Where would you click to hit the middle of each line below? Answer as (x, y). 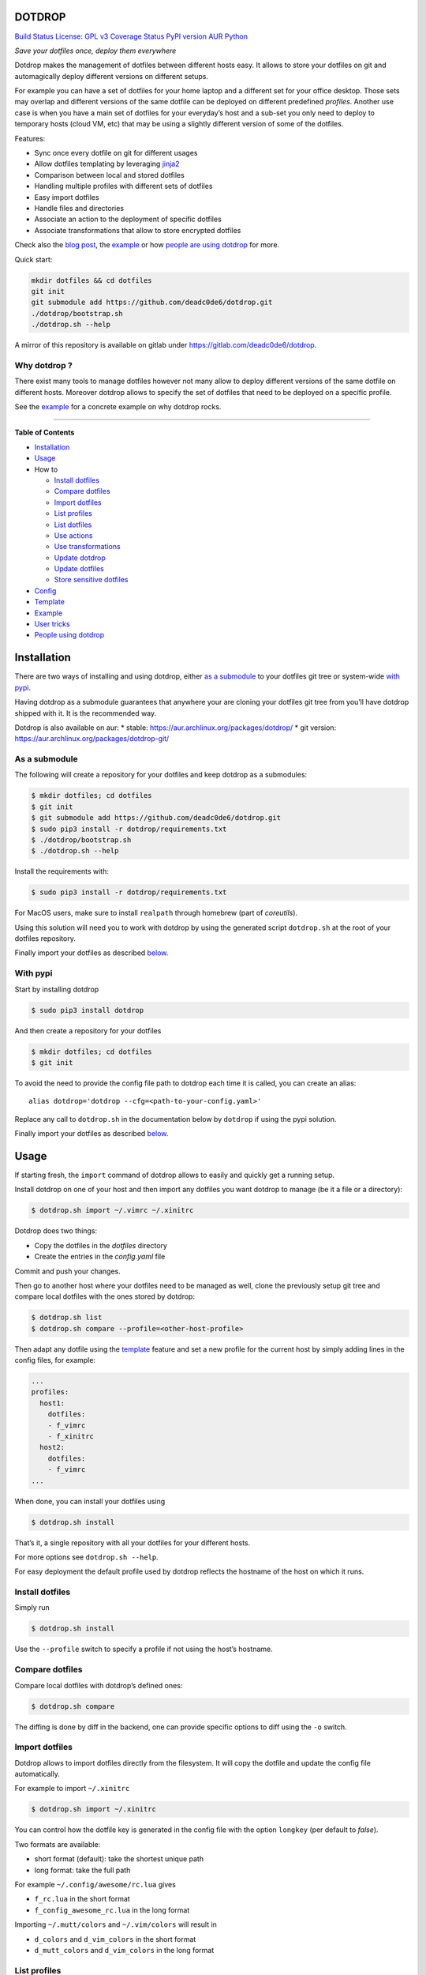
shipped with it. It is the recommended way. (86, 713)
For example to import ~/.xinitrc (72, 1789)
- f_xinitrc (71, 1437)
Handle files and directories (79, 208)
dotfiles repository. (45, 939)
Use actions (73, 535)
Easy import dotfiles (67, 197)
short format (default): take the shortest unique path (119, 1859)
